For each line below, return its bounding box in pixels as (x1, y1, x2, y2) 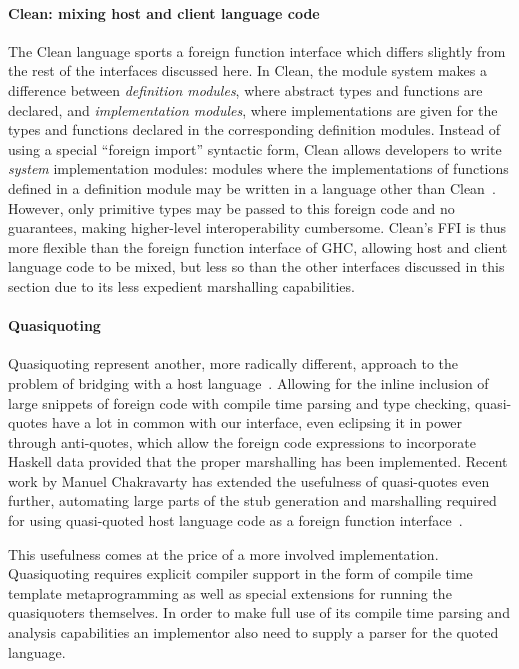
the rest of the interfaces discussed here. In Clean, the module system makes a (8, 60, 487, 81)
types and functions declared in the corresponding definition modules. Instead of (8, 119, 501, 140)
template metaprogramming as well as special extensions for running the (8, 582, 452, 603)
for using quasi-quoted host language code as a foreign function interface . (8, 510, 463, 531)
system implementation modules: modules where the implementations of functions (8, 158, 509, 179)
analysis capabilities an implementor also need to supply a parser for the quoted (8, 622, 499, 643)
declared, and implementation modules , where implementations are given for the (8, 99, 498, 120)
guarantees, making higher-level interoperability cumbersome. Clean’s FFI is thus (8, 217, 506, 238)
